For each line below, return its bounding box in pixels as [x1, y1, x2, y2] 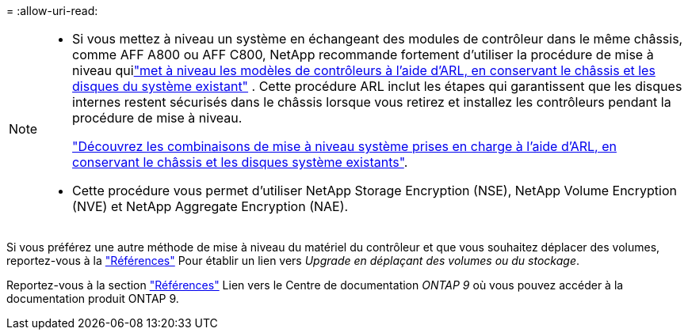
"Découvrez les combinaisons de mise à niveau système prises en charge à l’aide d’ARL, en [72, 138, 617, 154]
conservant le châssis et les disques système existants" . [72, 154, 408, 170]
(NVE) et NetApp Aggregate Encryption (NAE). [72, 198, 349, 214]
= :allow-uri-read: [6, 4, 98, 17]
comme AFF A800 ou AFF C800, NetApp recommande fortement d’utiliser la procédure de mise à [72, 47, 654, 62]
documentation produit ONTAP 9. [6, 292, 179, 305]
